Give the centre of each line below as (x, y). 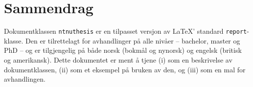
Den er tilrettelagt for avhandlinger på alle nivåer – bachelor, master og (133, 40)
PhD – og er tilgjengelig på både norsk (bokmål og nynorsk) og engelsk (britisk (123, 50)
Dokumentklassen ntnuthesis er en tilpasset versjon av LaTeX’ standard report (126, 31)
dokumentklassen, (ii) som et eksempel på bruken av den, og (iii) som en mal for (125, 69)
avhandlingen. (25, 79)
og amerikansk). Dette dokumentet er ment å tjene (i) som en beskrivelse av (118, 59)
